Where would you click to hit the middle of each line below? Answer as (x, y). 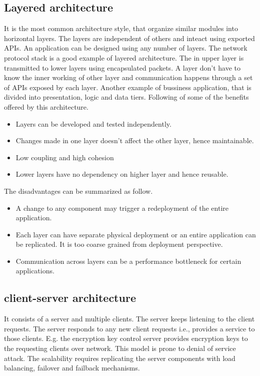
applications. (35, 271)
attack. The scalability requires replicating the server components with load (120, 358)
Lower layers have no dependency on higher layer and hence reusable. (122, 174)
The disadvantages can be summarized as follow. (78, 191)
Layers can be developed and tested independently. (93, 123)
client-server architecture (70, 298)
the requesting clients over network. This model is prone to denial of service (120, 348)
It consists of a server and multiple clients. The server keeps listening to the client (129, 319)
